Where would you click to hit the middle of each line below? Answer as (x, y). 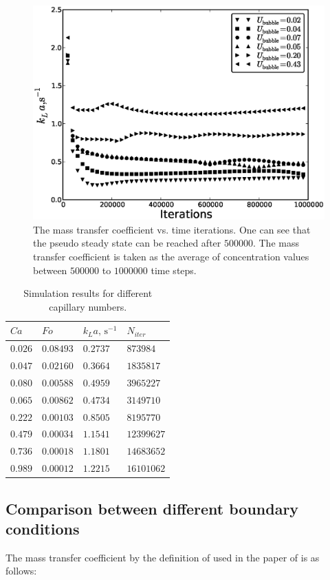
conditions (43, 529)
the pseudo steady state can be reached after (127, 243)
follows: (21, 571)
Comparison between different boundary (152, 508)
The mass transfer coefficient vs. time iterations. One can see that (172, 229)
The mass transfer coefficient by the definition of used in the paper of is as (163, 557)
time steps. (174, 270)
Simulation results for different (88, 293)
